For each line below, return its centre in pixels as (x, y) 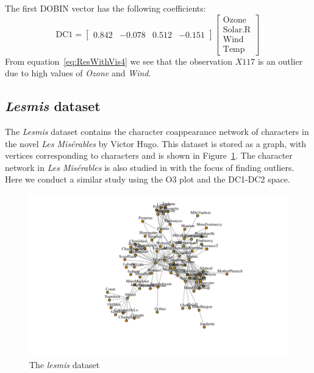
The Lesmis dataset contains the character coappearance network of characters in (157, 132)
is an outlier (280, 61)
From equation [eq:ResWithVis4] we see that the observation (119, 61)
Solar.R (237, 30)
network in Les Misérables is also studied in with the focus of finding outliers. (150, 167)
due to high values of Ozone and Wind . (78, 73)
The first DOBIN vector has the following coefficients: (105, 8)
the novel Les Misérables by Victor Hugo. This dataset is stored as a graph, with (156, 143)
